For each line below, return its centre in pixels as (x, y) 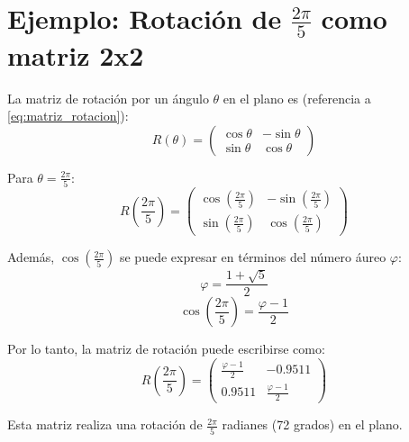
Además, (31, 257)
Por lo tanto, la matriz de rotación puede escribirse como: (166, 349)
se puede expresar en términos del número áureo (253, 257)
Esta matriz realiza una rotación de (105, 424)
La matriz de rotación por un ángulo (108, 98)
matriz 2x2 (76, 54)
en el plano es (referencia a (297, 98)
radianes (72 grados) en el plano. (312, 424)
